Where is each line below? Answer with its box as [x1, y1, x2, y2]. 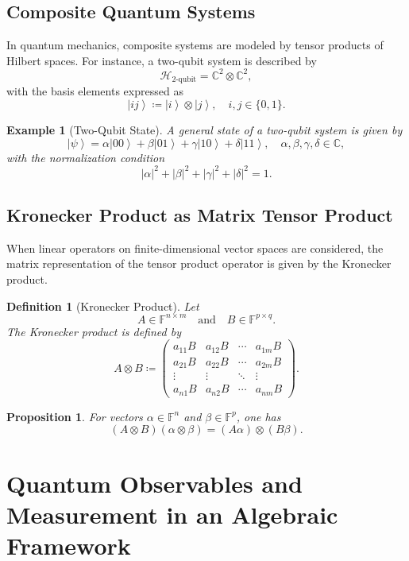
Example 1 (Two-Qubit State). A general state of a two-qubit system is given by [6, 121, 403, 137]
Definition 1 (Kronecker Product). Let [6, 297, 199, 314]
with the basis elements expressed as [6, 83, 183, 99]
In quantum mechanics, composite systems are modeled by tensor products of [6, 37, 384, 53]
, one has [236, 408, 281, 424]
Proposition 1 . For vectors [6, 408, 143, 424]
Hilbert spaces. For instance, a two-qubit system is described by [6, 52, 317, 68]
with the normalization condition [6, 149, 165, 165]
